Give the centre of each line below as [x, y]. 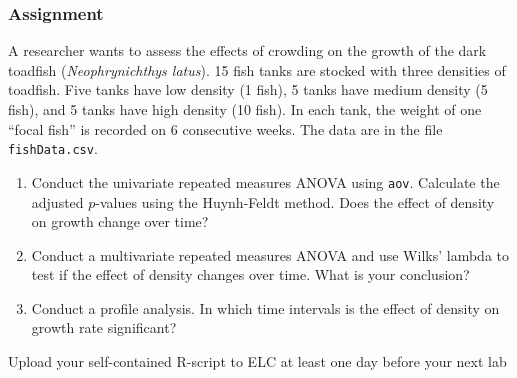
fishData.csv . [53, 148]
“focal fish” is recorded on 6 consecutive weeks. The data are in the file [225, 128]
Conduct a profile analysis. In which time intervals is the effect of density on [265, 307]
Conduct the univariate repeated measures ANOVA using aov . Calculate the [265, 181]
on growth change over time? [120, 221]
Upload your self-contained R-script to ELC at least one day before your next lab [257, 361]
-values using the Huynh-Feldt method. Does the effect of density [295, 201]
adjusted [57, 201]
